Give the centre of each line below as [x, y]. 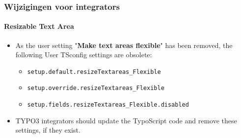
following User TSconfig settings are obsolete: [84, 55]
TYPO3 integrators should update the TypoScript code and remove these [126, 120]
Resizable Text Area [39, 26]
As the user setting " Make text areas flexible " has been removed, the [124, 45]
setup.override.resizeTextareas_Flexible [96, 88]
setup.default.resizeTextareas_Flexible [94, 72]
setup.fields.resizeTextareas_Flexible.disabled [108, 105]
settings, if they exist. [48, 130]
